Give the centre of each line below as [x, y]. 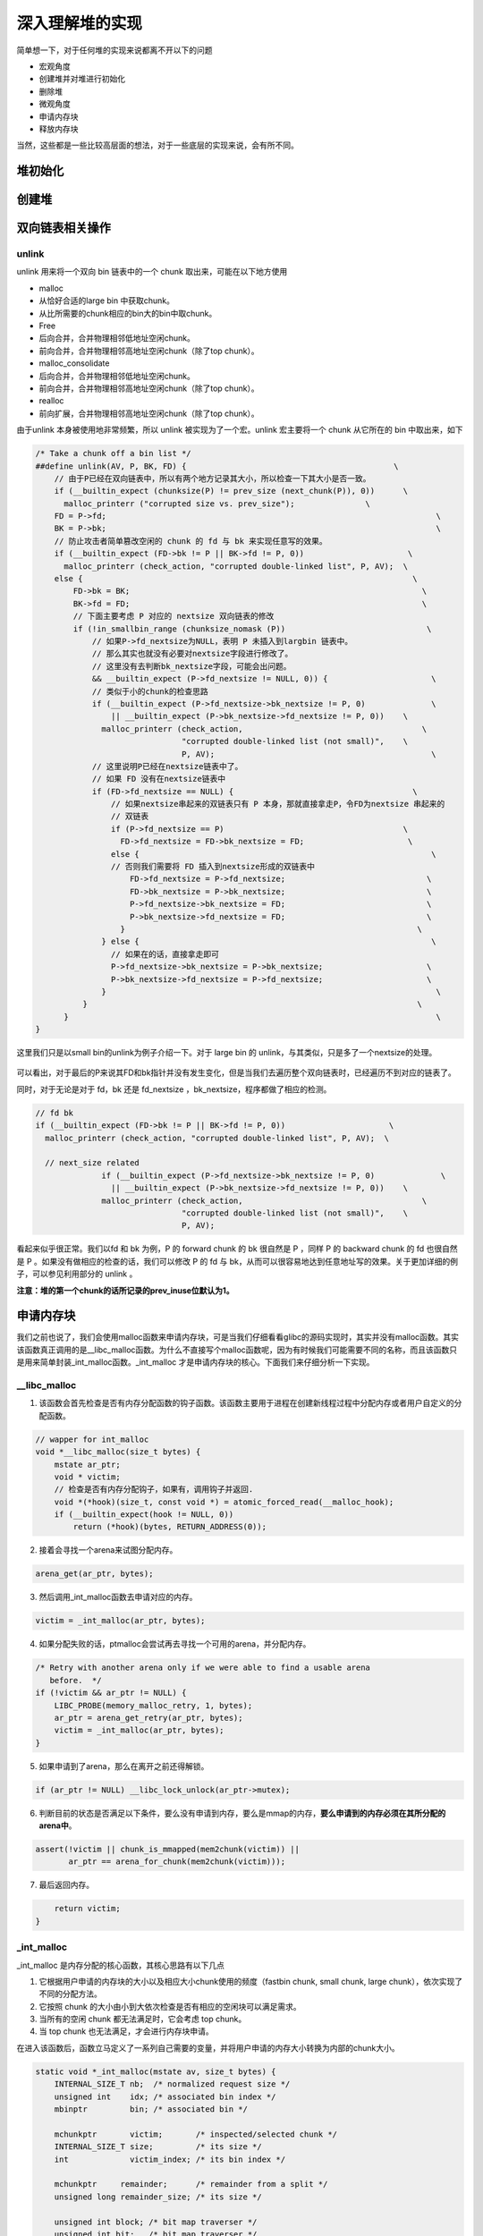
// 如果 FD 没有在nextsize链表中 [159, 779]
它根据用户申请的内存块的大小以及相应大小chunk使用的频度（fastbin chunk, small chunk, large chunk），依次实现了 [251, 1981]
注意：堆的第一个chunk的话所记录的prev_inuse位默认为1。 [125, 1290]
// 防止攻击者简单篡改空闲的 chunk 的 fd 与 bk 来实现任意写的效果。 [191, 541]
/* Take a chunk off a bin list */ [113, 453]
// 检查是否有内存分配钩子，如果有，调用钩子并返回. [154, 1490]
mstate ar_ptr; [87, 1464]
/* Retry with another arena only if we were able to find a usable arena [203, 1668]
